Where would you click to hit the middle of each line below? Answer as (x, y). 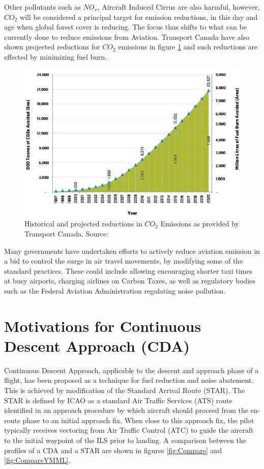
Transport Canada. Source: (67, 233)
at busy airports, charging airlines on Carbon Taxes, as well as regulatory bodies (130, 281)
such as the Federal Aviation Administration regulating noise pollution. (115, 290)
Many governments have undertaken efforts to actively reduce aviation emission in (132, 251)
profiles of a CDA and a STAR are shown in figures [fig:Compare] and (113, 450)
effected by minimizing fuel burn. (56, 56)
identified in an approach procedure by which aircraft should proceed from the (126, 410)
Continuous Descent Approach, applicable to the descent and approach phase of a (131, 370)
